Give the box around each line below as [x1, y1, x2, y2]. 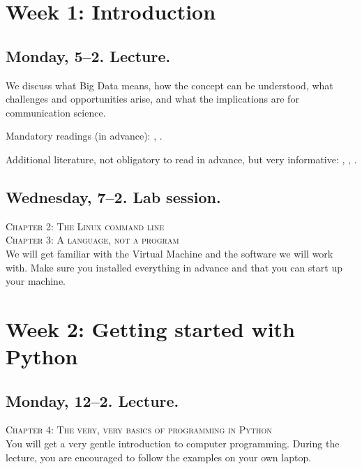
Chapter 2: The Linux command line [6, 218, 164, 233]
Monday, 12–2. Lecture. [6, 389, 179, 411]
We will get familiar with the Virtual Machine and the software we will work [6, 246, 333, 260]
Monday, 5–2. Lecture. [6, 45, 171, 66]
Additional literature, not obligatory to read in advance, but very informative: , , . [6, 151, 357, 166]
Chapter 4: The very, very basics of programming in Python [6, 422, 272, 437]
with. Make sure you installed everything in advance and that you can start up [6, 260, 342, 274]
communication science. [6, 105, 106, 119]
